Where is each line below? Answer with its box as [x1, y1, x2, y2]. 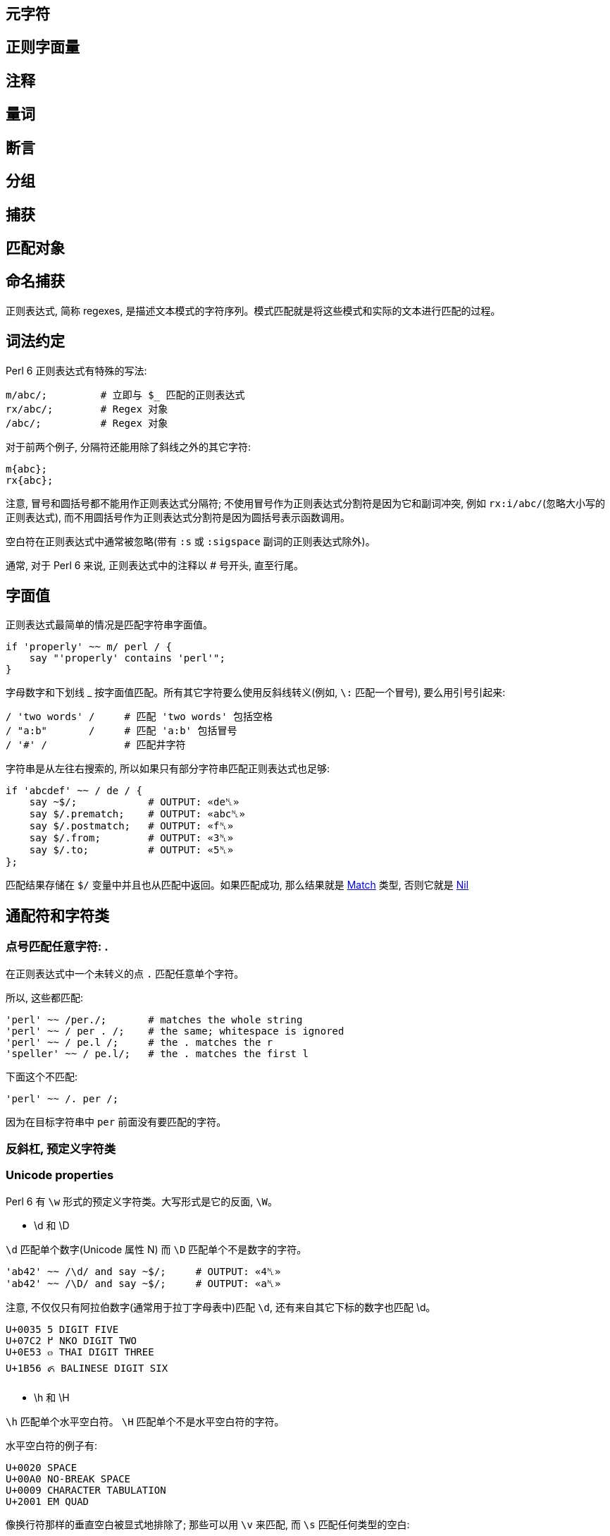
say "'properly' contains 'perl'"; [29, 652, 225, 664]
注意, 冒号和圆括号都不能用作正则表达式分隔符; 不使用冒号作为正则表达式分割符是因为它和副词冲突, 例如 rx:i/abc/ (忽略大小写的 [6, 496, 606, 509]
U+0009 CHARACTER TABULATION [6, 1484, 166, 1496]
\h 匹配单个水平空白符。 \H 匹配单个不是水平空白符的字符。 [6, 1415, 285, 1427]
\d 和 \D [34, 1219, 70, 1231]
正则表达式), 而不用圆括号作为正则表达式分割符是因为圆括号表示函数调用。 [6, 511, 351, 523]
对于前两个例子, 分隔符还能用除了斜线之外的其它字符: [6, 440, 251, 453]
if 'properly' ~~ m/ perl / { [6, 641, 173, 653]
